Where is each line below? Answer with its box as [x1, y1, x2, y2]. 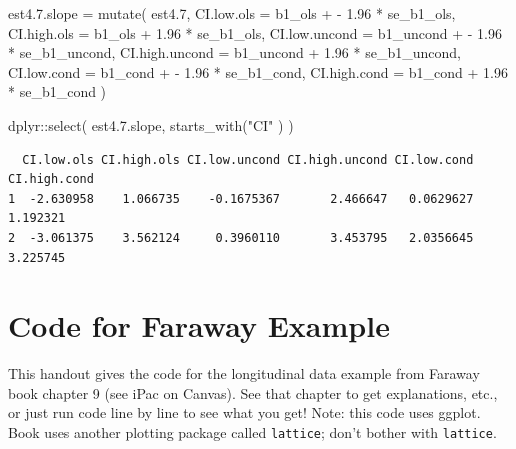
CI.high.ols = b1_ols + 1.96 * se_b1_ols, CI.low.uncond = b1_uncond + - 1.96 [8, 22, 502, 43]
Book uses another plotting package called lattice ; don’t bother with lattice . [8, 422, 497, 443]
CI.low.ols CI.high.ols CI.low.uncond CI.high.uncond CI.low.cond [22, 152, 474, 167]
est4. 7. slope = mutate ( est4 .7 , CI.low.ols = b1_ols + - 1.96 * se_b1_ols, [8, 3, 456, 23]
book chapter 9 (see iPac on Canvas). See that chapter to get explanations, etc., [8, 382, 498, 403]
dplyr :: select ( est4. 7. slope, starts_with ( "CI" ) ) [8, 114, 294, 135]
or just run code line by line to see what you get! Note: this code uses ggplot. [8, 402, 481, 423]
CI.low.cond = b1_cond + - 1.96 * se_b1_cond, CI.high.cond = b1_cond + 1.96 [8, 61, 508, 82]
